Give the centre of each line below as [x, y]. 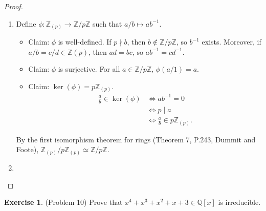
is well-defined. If [85, 42]
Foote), [27, 149]
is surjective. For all [89, 69]
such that [107, 23]
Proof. [14, 6]
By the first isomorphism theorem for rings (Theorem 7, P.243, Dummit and [136, 139]
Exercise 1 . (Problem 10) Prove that [63, 202]
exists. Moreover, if [231, 42]
